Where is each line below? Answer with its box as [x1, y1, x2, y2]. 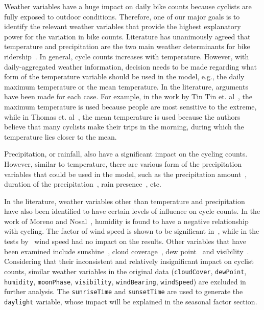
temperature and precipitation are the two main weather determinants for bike [4, 41, 250, 52]
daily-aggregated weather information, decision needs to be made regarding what [4, 61, 257, 72]
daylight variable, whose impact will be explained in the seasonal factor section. [4, 296, 257, 306]
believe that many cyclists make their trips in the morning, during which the [4, 121, 244, 132]
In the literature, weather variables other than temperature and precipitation [4, 195, 245, 206]
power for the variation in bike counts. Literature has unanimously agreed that [4, 31, 251, 41]
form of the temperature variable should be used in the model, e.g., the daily [4, 71, 245, 82]
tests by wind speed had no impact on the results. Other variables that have [4, 236, 246, 247]
